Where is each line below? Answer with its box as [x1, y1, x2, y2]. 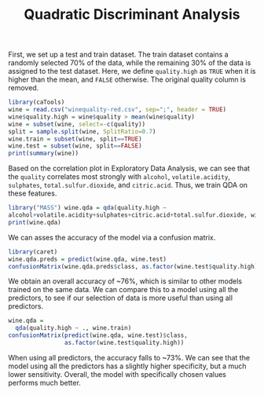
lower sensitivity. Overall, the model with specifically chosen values [8, 369, 226, 379]
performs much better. [8, 378, 81, 387]
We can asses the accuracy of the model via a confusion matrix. [8, 232, 216, 242]
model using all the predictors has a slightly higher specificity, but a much [8, 361, 247, 371]
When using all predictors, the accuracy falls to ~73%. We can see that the [8, 353, 250, 362]
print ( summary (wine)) [8, 149, 79, 158]
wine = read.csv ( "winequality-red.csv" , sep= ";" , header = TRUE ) [8, 106, 226, 114]
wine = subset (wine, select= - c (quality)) [8, 120, 146, 128]
